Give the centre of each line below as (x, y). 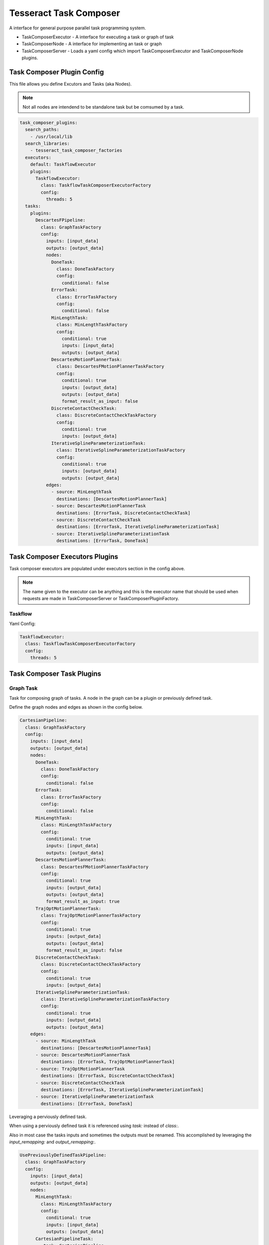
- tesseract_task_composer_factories (76, 150)
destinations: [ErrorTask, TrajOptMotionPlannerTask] (108, 1062)
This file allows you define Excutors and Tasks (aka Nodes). (70, 84)
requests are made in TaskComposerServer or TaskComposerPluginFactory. (101, 598)
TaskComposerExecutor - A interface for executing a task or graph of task (98, 37)
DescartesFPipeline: (61, 220)
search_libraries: (47, 143)
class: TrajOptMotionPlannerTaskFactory (91, 916)
